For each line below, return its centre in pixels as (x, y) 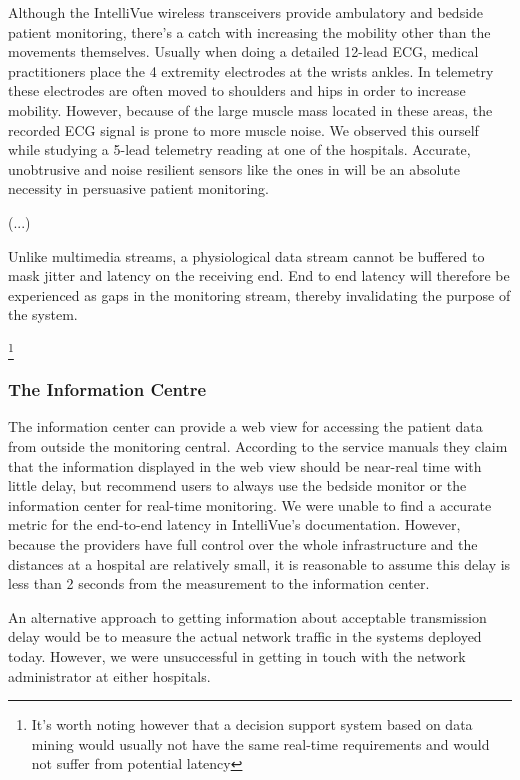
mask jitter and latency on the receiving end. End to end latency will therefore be (259, 275)
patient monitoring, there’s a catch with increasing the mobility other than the (249, 31)
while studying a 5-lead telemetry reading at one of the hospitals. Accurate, (239, 149)
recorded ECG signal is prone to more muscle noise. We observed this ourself (243, 129)
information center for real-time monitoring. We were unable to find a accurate (250, 504)
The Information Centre (107, 389)
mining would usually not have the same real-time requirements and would (260, 743)
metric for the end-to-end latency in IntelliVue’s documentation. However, (234, 524)
